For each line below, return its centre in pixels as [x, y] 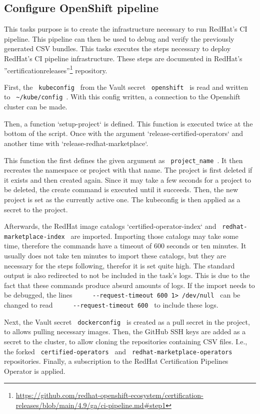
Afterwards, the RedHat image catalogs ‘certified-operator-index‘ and [110, 226]
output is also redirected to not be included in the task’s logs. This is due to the [127, 275]
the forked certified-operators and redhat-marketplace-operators [118, 351]
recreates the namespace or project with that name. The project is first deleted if [128, 170]
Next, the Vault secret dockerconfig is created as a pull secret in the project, [127, 321]
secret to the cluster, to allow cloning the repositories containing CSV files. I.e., [126, 341]
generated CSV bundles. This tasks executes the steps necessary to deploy [117, 48]
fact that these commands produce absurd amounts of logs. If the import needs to [129, 285]
